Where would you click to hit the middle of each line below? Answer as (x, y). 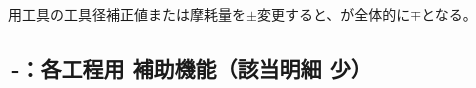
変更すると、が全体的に (333, 14)
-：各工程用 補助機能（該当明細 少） (191, 67)
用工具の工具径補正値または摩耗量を (127, 14)
